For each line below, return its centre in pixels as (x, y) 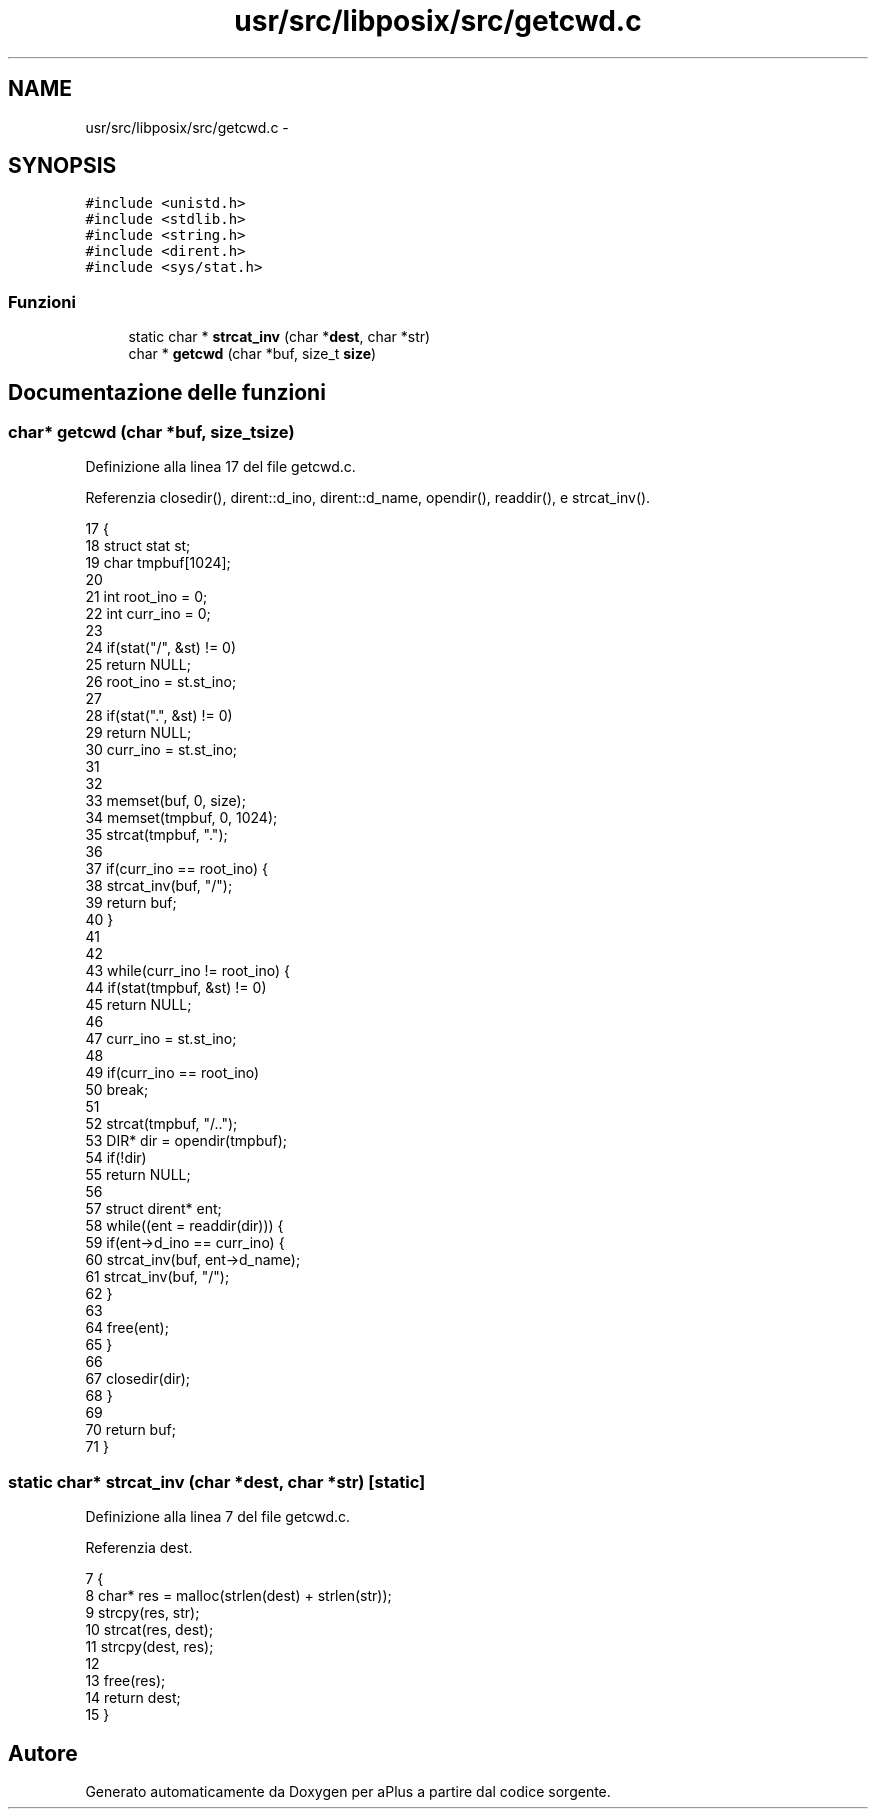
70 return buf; (130, 1430)
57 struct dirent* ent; (153, 1209)
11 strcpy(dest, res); (149, 1647)
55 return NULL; (138, 1175)
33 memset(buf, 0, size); (165, 801)
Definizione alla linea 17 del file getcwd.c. (220, 467)
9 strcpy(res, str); (142, 1613)
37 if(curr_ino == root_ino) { (176, 869)
